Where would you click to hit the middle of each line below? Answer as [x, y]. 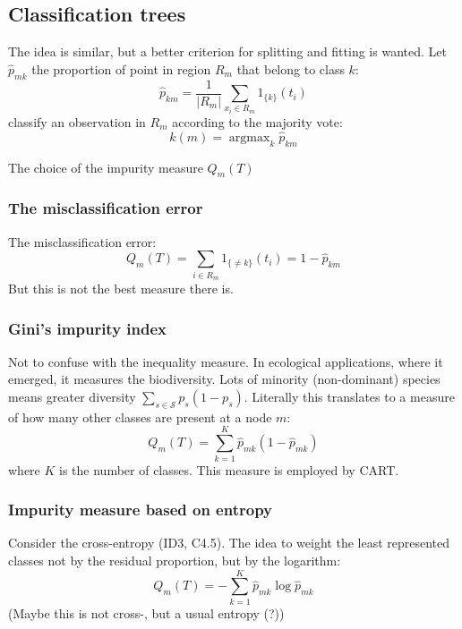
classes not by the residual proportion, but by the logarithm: [175, 560]
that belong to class [291, 68]
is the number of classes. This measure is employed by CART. [229, 469]
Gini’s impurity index [88, 328]
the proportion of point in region [121, 68]
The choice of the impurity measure [106, 167]
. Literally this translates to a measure [349, 396]
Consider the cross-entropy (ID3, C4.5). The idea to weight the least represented [229, 543]
